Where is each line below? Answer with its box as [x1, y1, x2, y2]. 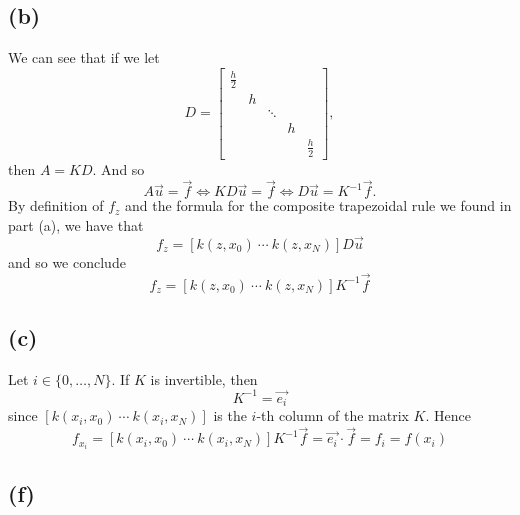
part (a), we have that [8, 215, 144, 236]
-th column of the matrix [256, 405, 409, 426]
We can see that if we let [8, 47, 160, 68]
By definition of [8, 195, 104, 216]
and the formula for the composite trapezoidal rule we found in [125, 195, 512, 216]
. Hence [425, 405, 471, 426]
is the [213, 405, 247, 426]
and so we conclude [8, 251, 126, 272]
